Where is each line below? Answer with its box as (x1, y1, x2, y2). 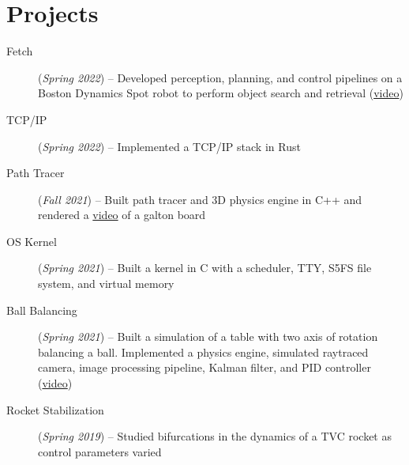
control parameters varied (38, 443, 162, 459)
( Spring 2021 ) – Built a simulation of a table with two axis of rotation (38, 328, 378, 345)
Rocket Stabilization (6, 401, 104, 418)
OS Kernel (6, 232, 57, 249)
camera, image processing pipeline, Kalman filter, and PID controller (38, 359, 371, 376)
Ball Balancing (6, 301, 77, 318)
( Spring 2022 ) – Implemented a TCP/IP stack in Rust (38, 138, 301, 154)
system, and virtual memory (38, 275, 174, 292)
